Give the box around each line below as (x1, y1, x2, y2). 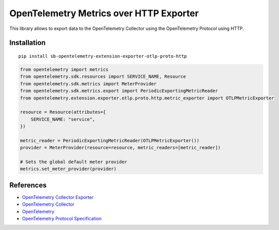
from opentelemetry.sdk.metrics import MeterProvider (20, 81, 157, 86)
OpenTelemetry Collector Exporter (22, 194, 94, 200)
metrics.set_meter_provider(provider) (20, 166, 117, 172)
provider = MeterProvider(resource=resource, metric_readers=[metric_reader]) (20, 145, 221, 151)
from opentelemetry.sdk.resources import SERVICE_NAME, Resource (20, 74, 186, 80)
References (9, 181, 47, 189)
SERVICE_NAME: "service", (30, 116, 95, 122)
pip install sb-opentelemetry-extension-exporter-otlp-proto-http (18, 53, 187, 59)
